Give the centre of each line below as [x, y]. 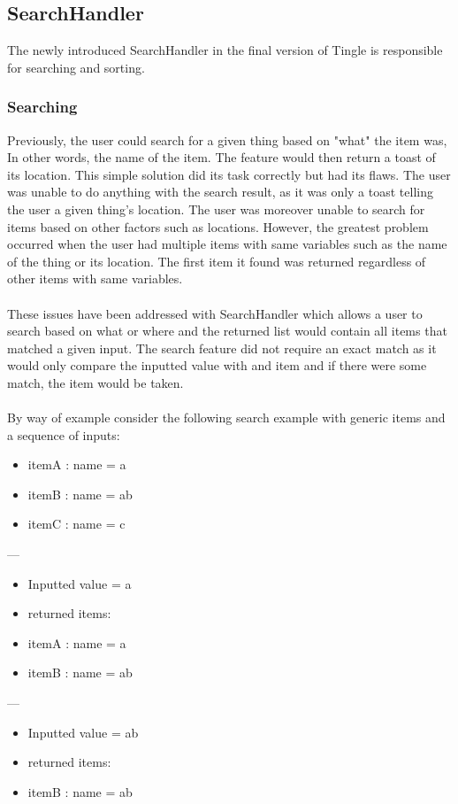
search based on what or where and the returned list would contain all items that [227, 331]
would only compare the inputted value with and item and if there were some [217, 365]
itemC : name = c [76, 524]
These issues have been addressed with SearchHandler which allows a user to [215, 313]
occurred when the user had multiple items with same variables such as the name [227, 244]
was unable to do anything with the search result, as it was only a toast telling [220, 192]
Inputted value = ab [83, 732]
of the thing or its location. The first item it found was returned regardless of [217, 261]
